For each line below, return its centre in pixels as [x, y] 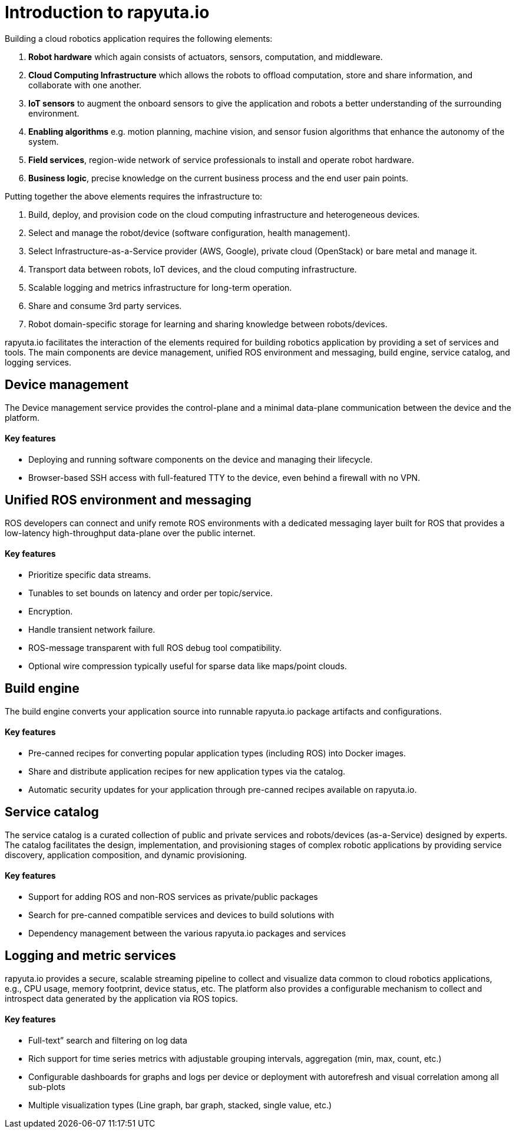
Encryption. [51, 611]
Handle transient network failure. [92, 629]
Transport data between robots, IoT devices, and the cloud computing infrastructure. [193, 269]
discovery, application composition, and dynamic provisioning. [126, 855]
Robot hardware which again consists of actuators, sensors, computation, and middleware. [206, 57]
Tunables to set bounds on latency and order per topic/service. [150, 593]
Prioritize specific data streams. [90, 574]
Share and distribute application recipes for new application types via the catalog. [187, 771]
